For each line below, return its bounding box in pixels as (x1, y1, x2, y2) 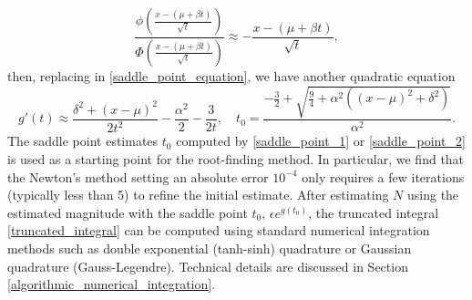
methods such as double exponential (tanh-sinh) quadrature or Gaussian (7, 238, 412, 257)
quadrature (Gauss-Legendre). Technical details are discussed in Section (7, 256, 408, 275)
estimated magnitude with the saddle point (7, 202, 248, 222)
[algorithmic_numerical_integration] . (7, 274, 216, 294)
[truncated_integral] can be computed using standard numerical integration (7, 221, 430, 240)
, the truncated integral (308, 202, 439, 222)
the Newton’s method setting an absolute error (7, 167, 269, 186)
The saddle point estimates (7, 131, 159, 150)
